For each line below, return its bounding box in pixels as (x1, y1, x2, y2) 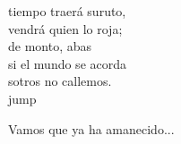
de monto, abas (8, 37, 92, 55)
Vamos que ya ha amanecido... (8, 119, 175, 138)
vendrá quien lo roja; (8, 19, 123, 38)
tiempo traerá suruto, (8, 2, 126, 20)
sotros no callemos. (8, 72, 112, 90)
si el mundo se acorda (8, 54, 127, 72)
